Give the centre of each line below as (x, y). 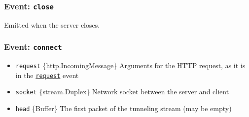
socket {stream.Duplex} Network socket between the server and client (122, 92)
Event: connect (33, 47)
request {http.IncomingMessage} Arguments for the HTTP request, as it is (130, 65)
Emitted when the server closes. (52, 24)
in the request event (47, 75)
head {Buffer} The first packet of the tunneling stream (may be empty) (124, 108)
